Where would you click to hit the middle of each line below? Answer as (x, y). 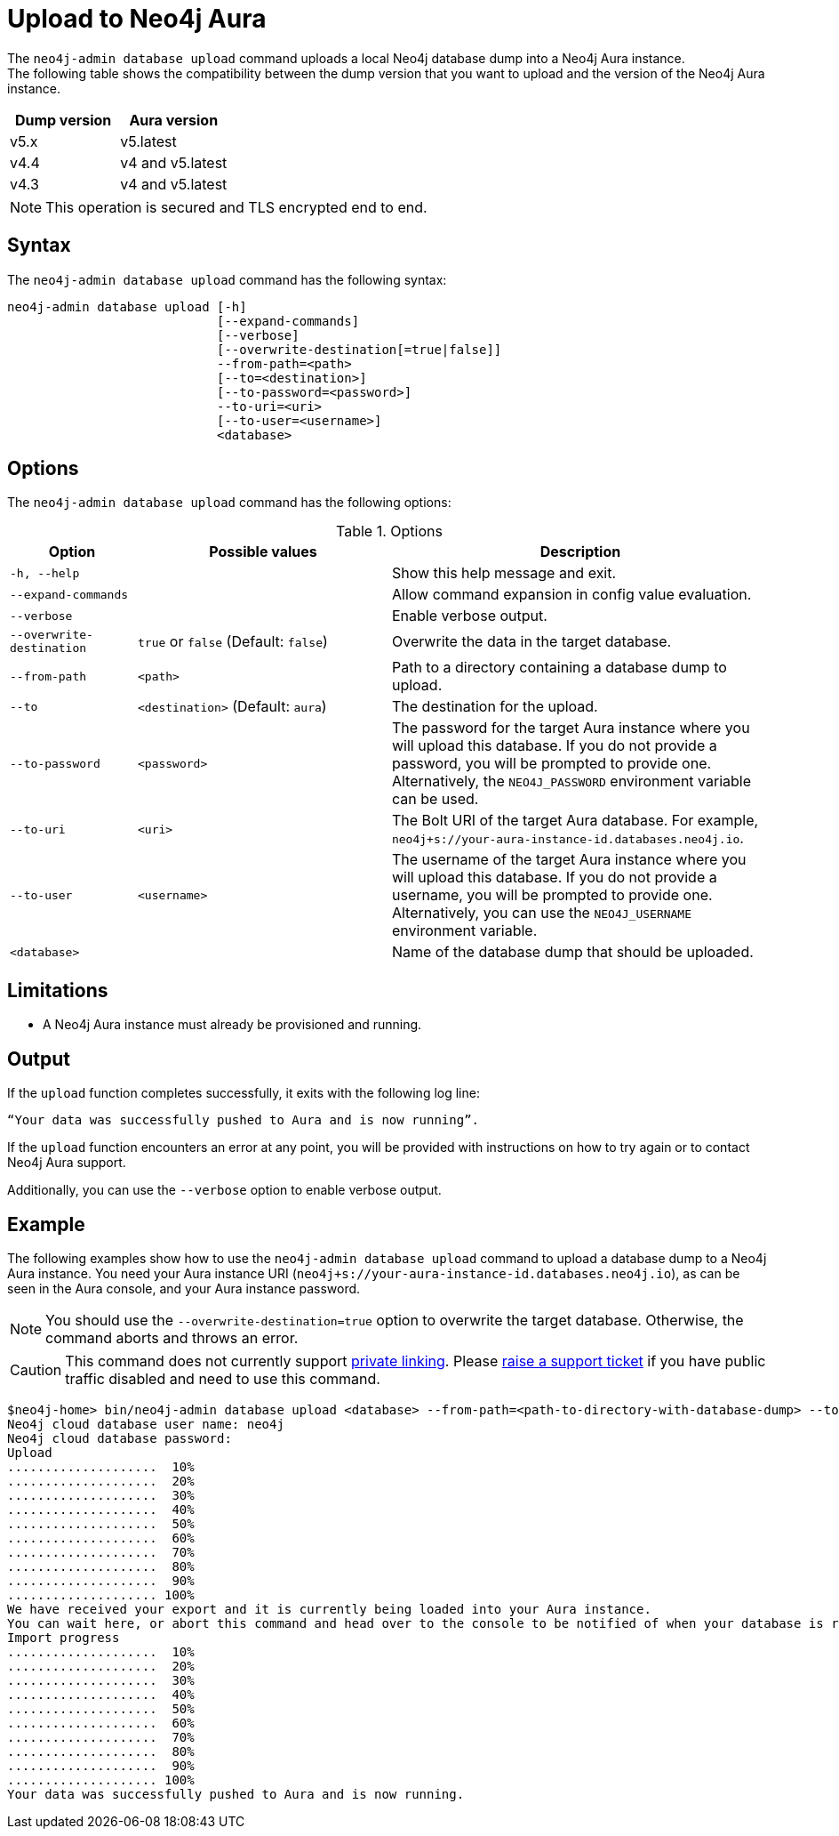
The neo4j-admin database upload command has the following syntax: (227, 279)
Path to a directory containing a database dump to (559, 668)
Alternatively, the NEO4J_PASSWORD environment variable (571, 781)
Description (580, 552)
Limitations (58, 990)
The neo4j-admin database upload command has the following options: (229, 503)
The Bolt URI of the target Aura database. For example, (575, 821)
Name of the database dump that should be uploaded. (572, 952)
